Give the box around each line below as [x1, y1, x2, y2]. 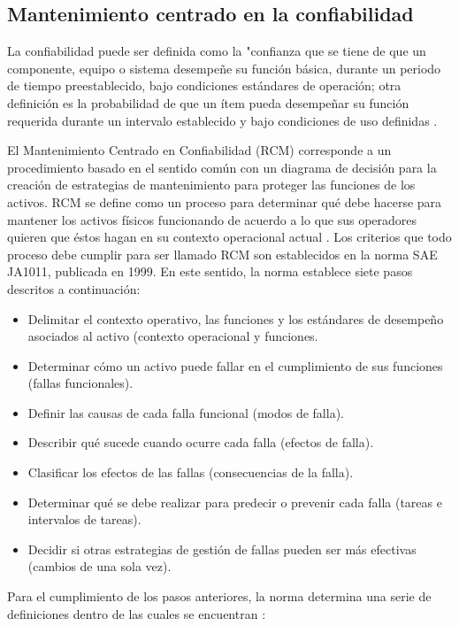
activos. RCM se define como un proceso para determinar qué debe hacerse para [7, 192, 442, 211]
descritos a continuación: [7, 279, 141, 298]
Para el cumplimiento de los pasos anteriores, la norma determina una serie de [7, 587, 432, 606]
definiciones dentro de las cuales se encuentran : [7, 604, 266, 622]
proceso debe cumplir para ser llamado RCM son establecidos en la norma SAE [7, 244, 438, 263]
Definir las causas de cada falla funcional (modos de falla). [27, 403, 344, 421]
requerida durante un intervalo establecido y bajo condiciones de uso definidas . [7, 111, 438, 129]
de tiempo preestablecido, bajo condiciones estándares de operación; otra [7, 76, 402, 95]
